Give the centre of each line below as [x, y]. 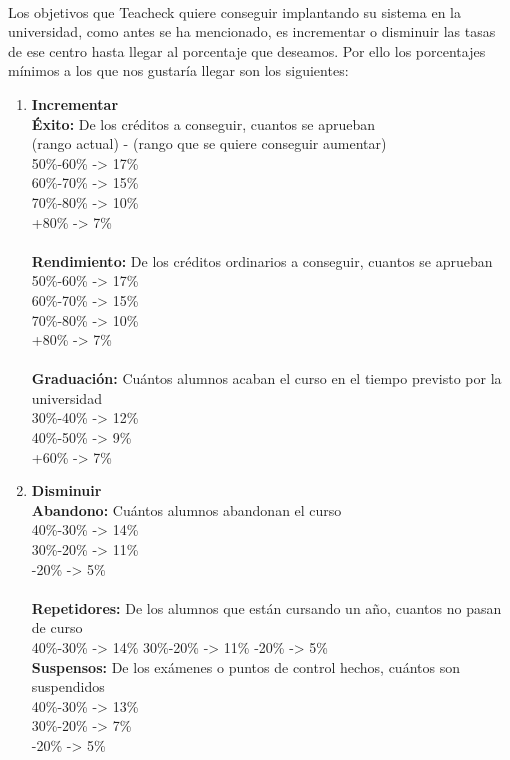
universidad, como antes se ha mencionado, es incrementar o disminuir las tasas [252, 31]
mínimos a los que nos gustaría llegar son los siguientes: [178, 70]
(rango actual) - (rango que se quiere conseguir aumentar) [209, 143]
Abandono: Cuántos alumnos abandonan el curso [186, 509]
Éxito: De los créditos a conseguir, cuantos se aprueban [203, 123]
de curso [57, 627]
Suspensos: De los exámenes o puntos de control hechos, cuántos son [245, 666]
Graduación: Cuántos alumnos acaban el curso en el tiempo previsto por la [266, 378]
